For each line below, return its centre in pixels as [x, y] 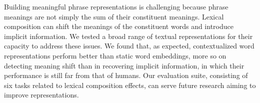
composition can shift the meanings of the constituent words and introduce [119, 26]
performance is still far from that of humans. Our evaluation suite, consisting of [126, 75]
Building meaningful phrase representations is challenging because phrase [116, 6]
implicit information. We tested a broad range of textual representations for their [128, 36]
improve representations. [41, 95]
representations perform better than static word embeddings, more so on [115, 55]
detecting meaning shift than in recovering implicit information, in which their [124, 65]
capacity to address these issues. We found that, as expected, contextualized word [129, 46]
